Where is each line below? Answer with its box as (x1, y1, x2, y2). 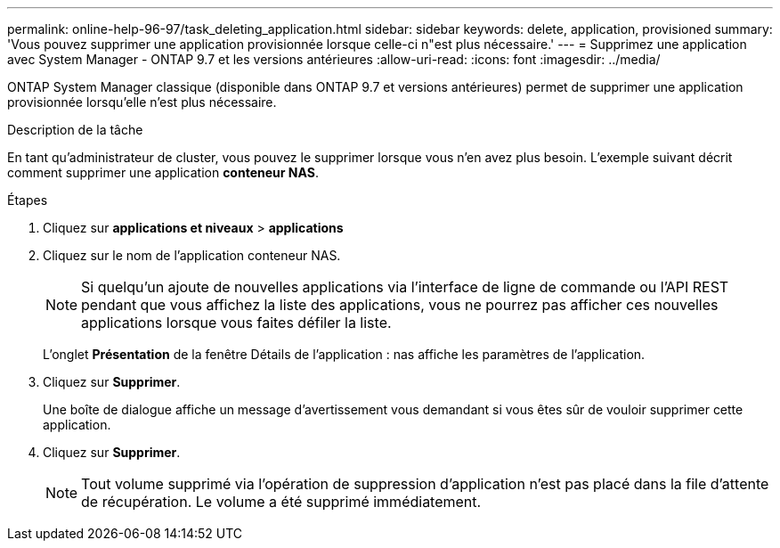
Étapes (7, 192, 48, 208)
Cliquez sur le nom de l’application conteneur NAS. (43, 248, 341, 263)
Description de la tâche (7, 122, 143, 137)
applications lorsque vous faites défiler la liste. (81, 314, 392, 331)
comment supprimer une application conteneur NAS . (7, 165, 319, 180)
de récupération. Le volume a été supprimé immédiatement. (81, 493, 482, 511)
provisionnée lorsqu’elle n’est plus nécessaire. (7, 94, 277, 110)
